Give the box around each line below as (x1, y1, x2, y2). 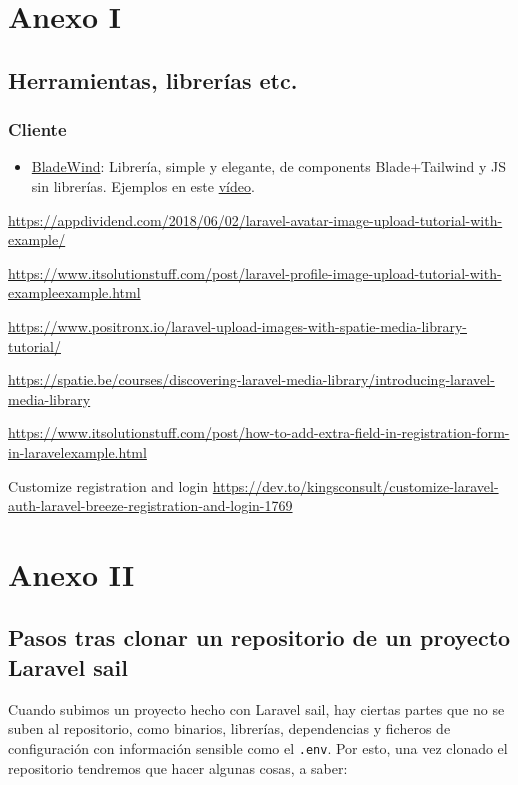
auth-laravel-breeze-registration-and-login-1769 (8, 495, 293, 516)
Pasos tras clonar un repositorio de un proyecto (8, 622, 511, 653)
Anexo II (8, 553, 135, 594)
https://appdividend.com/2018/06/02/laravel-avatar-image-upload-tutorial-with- (8, 209, 503, 230)
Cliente (8, 117, 67, 142)
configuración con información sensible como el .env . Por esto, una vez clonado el (8, 737, 508, 758)
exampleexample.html (8, 282, 141, 303)
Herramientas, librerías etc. (8, 64, 298, 95)
